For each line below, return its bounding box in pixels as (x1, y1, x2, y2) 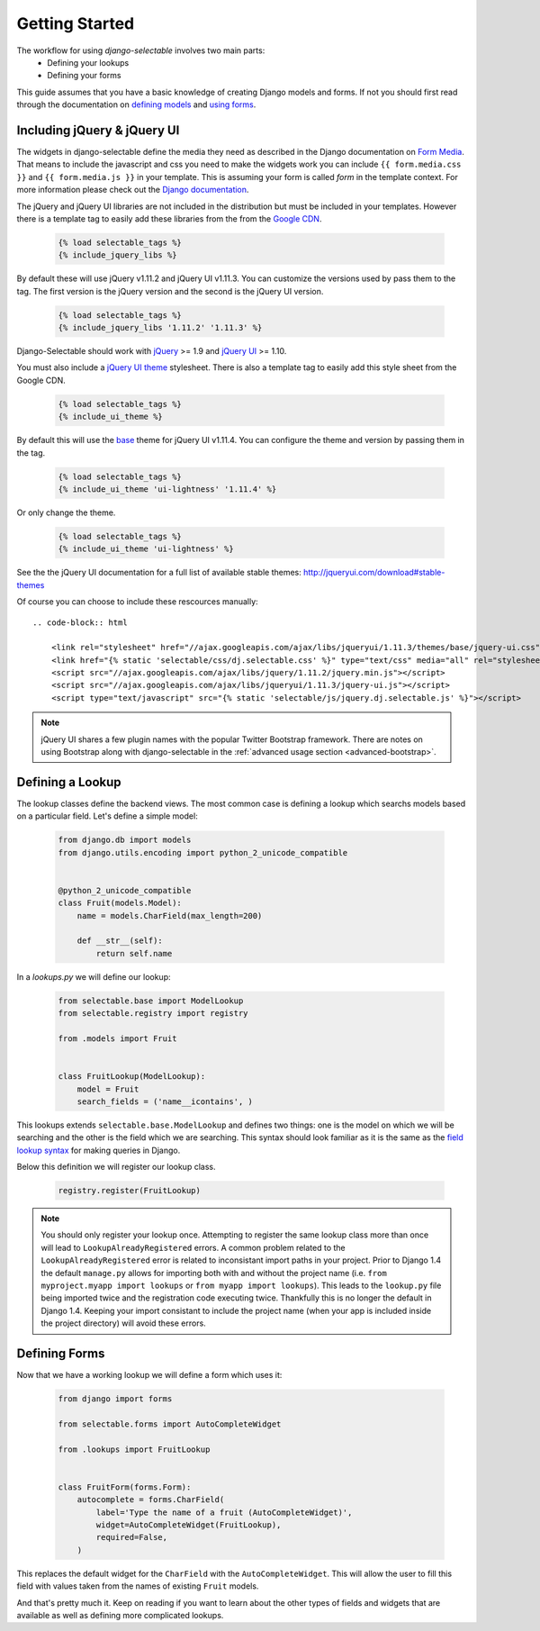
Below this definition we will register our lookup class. (16, 1162, 216, 1173)
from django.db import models (58, 835, 192, 846)
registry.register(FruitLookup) (58, 1185, 202, 1196)
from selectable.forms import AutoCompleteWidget (58, 1418, 282, 1429)
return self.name (95, 948, 173, 958)
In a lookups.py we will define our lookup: (16, 971, 171, 982)
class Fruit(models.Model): (58, 898, 182, 909)
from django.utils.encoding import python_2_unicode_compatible (58, 847, 348, 857)
